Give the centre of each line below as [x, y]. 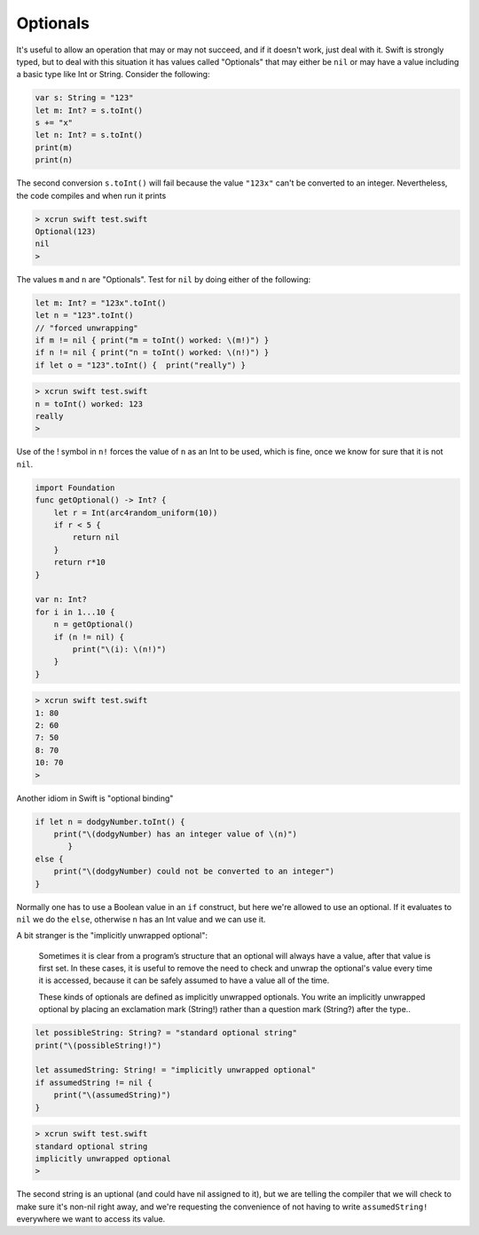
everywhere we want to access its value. [91, 1219]
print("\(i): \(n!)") [119, 649]
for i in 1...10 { [75, 612]
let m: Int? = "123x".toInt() [101, 303]
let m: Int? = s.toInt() [89, 110]
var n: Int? [61, 600]
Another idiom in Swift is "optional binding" [95, 798]
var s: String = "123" [84, 98]
